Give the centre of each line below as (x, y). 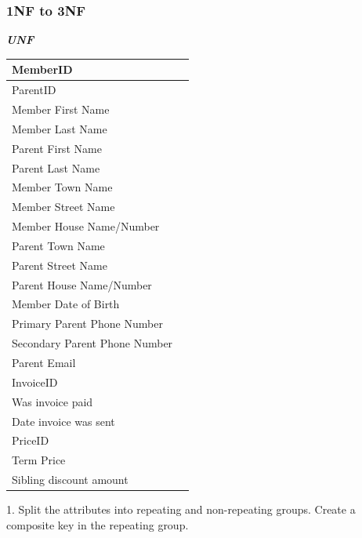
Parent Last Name (56, 167)
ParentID (34, 90)
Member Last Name (60, 128)
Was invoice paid (52, 401)
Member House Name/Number (86, 226)
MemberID (42, 69)
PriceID (31, 440)
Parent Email (44, 362)
